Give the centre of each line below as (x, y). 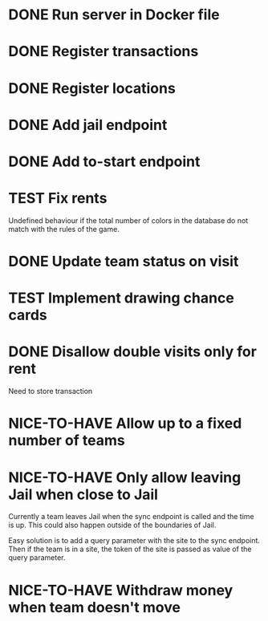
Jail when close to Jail (83, 494)
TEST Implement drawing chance (121, 298)
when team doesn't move (94, 607)
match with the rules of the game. (64, 229)
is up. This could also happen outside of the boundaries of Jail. (112, 525)
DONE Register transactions (104, 52)
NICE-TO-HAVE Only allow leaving (125, 477)
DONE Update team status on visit (124, 262)
